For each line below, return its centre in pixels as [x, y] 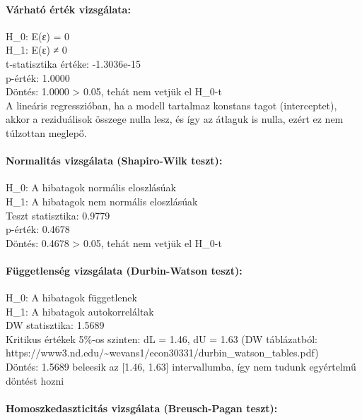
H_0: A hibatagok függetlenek [71, 298]
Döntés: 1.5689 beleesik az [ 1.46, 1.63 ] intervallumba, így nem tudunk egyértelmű [181, 367]
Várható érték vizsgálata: [68, 9]
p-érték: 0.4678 [38, 229]
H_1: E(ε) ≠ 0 [36, 50]
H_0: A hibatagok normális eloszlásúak [91, 187]
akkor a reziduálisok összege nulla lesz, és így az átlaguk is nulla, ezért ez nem [175, 119]
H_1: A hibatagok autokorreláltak [80, 311]
